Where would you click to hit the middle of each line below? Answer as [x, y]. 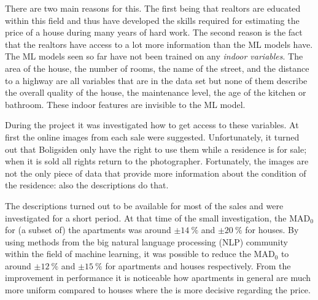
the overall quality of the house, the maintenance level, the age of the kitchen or [156, 92]
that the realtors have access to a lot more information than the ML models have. [159, 44]
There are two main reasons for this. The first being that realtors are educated [153, 8]
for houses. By [272, 230]
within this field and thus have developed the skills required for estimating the [152, 20]
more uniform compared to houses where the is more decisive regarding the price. [158, 290]
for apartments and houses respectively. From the [198, 265]
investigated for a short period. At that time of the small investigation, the [146, 217]
